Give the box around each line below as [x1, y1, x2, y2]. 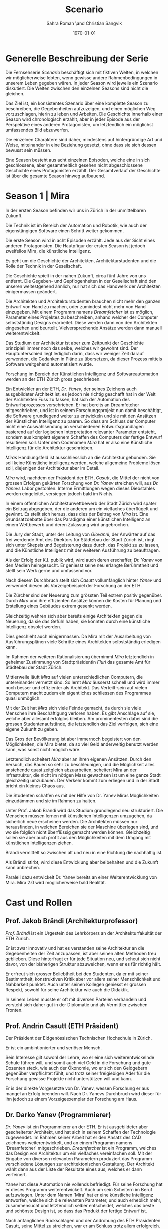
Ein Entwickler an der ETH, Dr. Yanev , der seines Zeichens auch [5, 386, 137, 392]
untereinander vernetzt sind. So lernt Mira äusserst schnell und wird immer [5, 679, 160, 685]
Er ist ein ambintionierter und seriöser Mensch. [5, 1045, 102, 1051]
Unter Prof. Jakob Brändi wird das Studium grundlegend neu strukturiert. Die [5, 807, 163, 813]
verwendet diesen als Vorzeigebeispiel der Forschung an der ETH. [5, 582, 142, 588]
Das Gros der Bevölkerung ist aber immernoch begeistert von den [5, 736, 141, 742]
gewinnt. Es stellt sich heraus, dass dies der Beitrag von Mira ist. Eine [5, 511, 149, 517]
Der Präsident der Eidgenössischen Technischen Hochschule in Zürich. [5, 1035, 152, 1041]
